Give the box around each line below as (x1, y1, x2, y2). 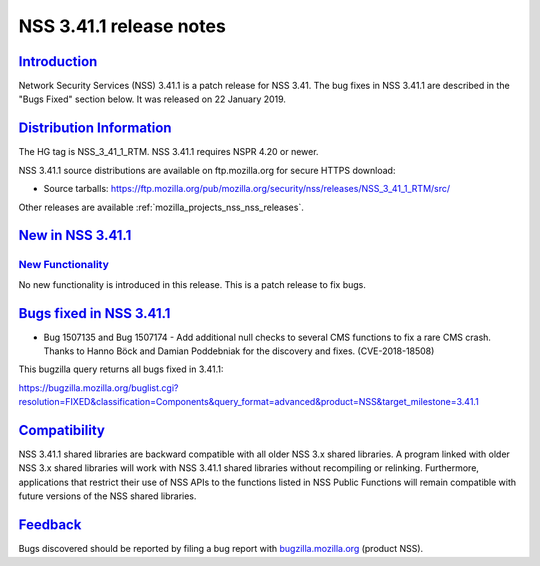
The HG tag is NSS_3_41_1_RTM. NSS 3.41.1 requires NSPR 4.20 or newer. (18, 146, 319, 158)
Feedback (18, 516, 82, 534)
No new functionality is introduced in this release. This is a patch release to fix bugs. (18, 278, 367, 290)
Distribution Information (18, 120, 172, 137)
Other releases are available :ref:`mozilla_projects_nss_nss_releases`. (18, 201, 304, 213)
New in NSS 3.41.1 (18, 227, 132, 244)
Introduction (18, 53, 98, 70)
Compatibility (18, 421, 105, 439)
